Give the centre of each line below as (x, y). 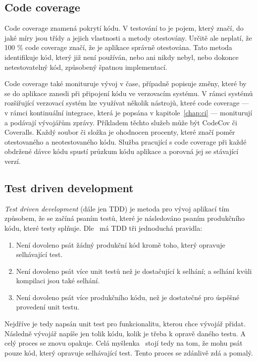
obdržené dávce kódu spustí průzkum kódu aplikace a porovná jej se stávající (122, 151)
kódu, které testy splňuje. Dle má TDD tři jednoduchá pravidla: (103, 228)
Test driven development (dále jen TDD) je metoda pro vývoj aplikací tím (117, 208)
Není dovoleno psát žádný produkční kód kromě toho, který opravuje (121, 244)
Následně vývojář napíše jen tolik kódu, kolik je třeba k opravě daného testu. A (125, 333)
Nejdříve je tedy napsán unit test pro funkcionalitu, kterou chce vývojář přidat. (125, 324)
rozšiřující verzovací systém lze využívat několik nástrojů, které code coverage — (127, 103)
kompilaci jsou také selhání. (58, 281)
